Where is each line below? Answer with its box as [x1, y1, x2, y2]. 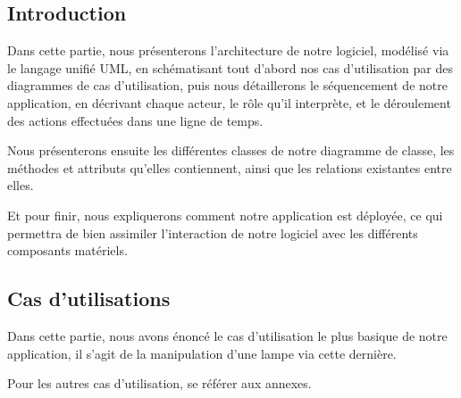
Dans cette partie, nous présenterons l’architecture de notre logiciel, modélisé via [7, 41, 449, 60]
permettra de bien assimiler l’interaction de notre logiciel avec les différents [7, 223, 418, 242]
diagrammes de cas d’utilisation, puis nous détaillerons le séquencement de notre [7, 76, 448, 95]
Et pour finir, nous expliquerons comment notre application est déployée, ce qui [7, 205, 443, 224]
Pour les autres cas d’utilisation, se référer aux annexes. [7, 374, 312, 393]
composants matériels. [7, 241, 128, 260]
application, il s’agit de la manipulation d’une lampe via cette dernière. [7, 344, 397, 362]
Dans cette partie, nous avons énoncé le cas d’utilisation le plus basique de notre [7, 326, 448, 344]
